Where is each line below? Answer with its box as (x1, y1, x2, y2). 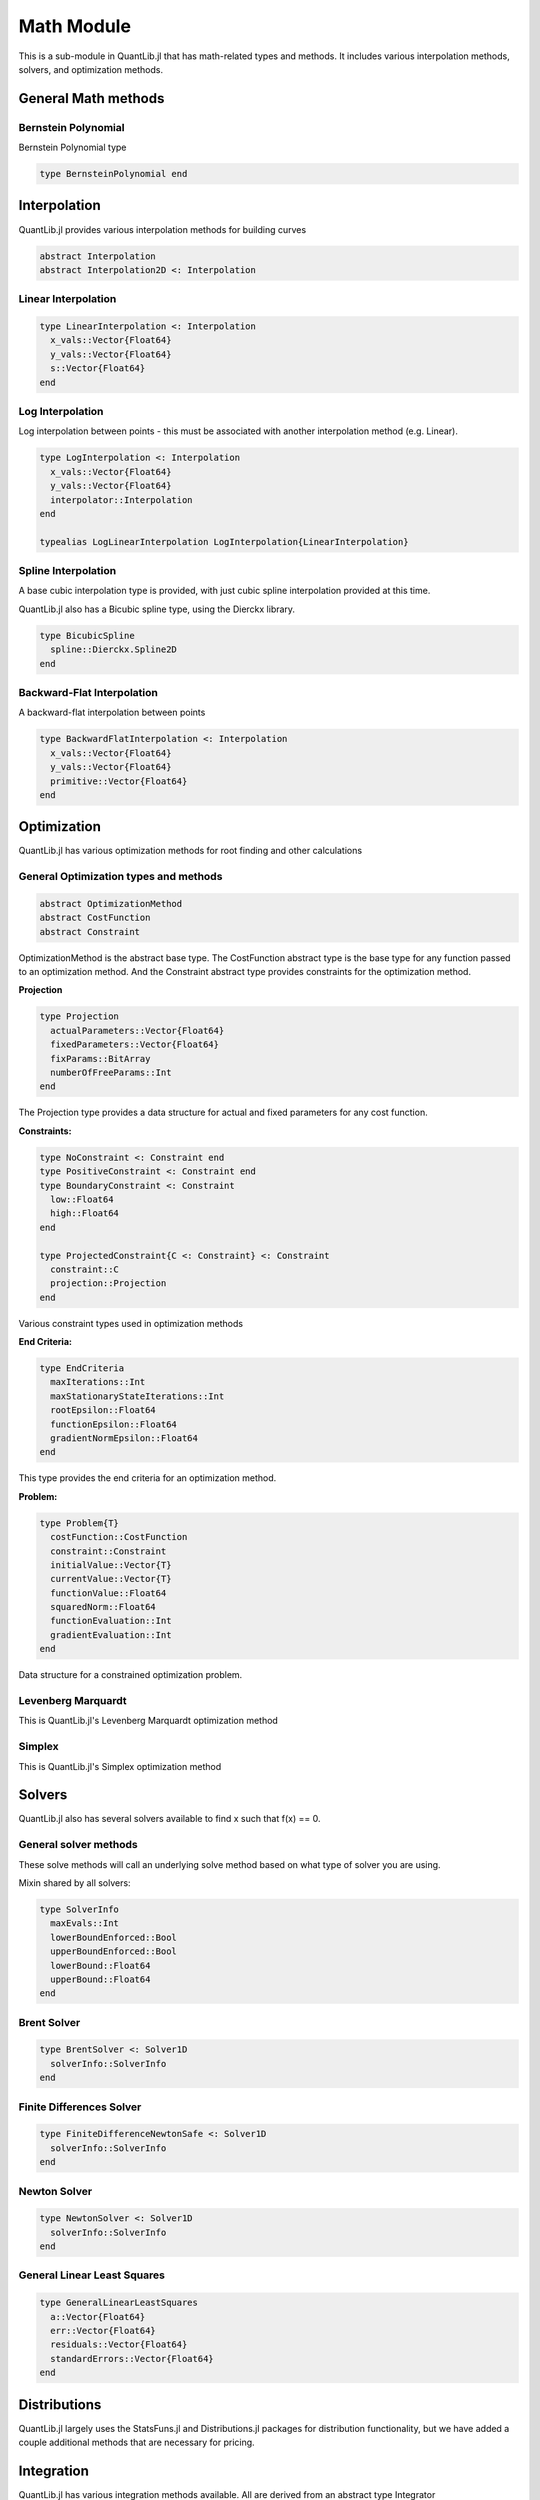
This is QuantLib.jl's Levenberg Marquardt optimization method (18, 1715, 279, 1727)
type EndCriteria (39, 1363, 125, 1374)
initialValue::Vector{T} (50, 1559, 172, 1570)
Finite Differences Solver (18, 2100, 142, 2114)
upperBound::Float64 (50, 1973, 151, 1985)
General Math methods (18, 90, 165, 107)
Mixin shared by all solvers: (18, 1876, 131, 1889)
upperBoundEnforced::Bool (50, 1946, 177, 1957)
